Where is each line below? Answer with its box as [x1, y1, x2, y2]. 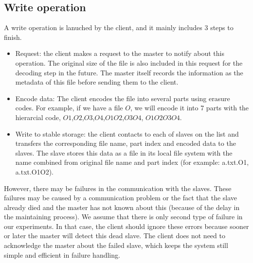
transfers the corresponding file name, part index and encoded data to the [15, 138, 236, 148]
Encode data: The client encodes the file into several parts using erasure [15, 93, 230, 103]
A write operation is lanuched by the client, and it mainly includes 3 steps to [4, 22, 234, 33]
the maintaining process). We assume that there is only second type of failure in [4, 211, 243, 222]
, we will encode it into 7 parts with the [130, 103, 249, 113]
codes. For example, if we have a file [15, 103, 123, 113]
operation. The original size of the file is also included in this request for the [15, 57, 243, 68]
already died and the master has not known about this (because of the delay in [4, 202, 240, 212]
